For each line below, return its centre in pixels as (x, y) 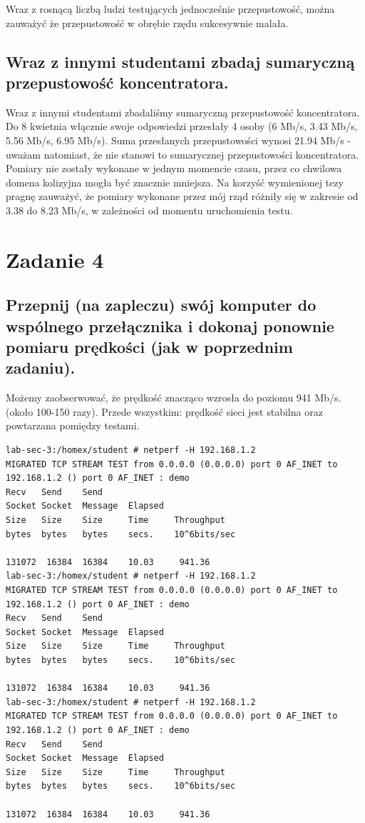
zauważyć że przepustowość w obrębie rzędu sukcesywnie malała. (147, 23)
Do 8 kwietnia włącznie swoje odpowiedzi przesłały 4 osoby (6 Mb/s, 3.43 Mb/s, (182, 126)
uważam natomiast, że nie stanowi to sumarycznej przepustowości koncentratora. (182, 154)
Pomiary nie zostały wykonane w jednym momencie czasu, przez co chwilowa (174, 168)
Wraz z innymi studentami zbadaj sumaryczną (180, 61)
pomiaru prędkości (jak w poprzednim (149, 347)
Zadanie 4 (55, 259)
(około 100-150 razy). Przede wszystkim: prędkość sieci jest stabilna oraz (164, 411)
